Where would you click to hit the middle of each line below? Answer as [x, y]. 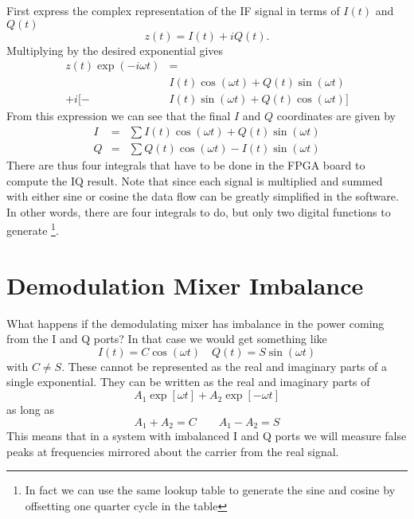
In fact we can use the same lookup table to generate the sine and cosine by [210, 490]
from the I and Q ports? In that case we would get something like [167, 339]
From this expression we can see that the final [119, 116]
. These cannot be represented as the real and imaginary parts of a [224, 366]
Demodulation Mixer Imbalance [185, 285]
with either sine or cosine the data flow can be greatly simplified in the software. [203, 196]
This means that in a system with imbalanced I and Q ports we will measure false [207, 436]
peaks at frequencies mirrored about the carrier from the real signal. [173, 451]
